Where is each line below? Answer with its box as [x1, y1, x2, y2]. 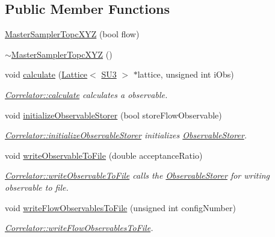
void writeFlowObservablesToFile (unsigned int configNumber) [5, 201, 236, 214]
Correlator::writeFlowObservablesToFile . [5, 221, 153, 234]
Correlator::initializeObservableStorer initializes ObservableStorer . [5, 129, 247, 141]
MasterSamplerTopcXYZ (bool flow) [5, 28, 140, 40]
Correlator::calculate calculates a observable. [5, 88, 168, 100]
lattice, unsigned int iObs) [137, 68, 234, 81]
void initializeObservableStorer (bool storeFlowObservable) [5, 108, 222, 121]
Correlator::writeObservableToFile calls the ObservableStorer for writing [5, 169, 270, 182]
